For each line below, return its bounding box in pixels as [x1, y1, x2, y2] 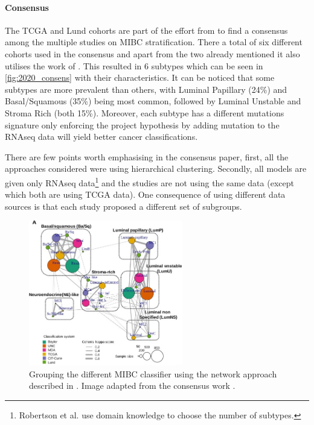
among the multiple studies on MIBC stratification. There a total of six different [5, 36, 303, 48]
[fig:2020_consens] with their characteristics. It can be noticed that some [5, 71, 275, 84]
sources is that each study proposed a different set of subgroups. [5, 200, 242, 212]
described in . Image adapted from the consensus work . [29, 379, 235, 392]
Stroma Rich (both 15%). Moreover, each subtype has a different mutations [5, 106, 284, 119]
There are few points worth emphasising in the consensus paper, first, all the [5, 150, 289, 163]
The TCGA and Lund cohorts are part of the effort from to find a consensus [5, 24, 288, 36]
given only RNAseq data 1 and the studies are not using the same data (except [5, 174, 294, 189]
